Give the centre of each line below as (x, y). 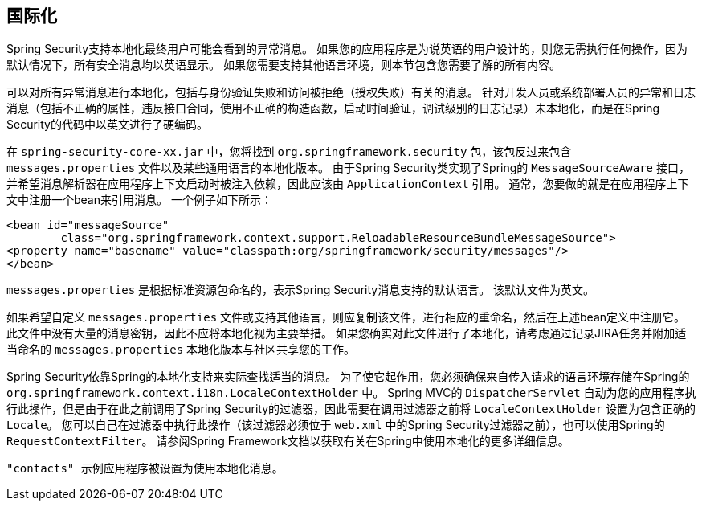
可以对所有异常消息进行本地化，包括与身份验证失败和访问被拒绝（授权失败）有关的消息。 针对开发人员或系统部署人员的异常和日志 (351, 92)
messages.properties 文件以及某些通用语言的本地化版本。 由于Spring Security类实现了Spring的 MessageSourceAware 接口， (348, 168)
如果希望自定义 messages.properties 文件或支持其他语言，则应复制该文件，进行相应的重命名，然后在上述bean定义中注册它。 (346, 317)
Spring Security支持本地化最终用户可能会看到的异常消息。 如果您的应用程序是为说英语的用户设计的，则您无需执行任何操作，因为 (347, 49)
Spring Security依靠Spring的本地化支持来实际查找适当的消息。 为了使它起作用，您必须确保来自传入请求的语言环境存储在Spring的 (348, 377)
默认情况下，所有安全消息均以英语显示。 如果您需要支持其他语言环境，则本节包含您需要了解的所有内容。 (284, 65)
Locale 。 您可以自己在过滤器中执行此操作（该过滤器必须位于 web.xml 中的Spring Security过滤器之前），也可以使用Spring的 (336, 425)
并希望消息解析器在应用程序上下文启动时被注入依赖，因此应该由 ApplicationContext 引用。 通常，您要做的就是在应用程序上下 (348, 184)
